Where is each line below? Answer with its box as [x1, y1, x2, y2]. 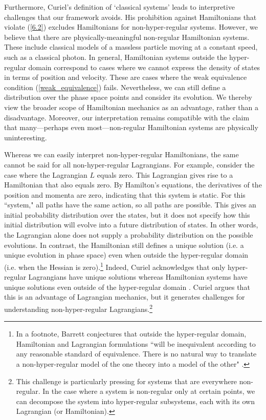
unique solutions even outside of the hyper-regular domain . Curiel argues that [4, 281, 250, 292]
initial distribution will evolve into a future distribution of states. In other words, [4, 219, 258, 230]
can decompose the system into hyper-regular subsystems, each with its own [16, 395, 255, 406]
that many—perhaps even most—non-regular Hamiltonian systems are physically [4, 122, 258, 133]
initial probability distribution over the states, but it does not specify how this [4, 209, 250, 220]
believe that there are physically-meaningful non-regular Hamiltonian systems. [4, 31, 250, 42]
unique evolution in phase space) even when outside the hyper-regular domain [4, 249, 249, 260]
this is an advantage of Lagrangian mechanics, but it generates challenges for [4, 291, 245, 302]
